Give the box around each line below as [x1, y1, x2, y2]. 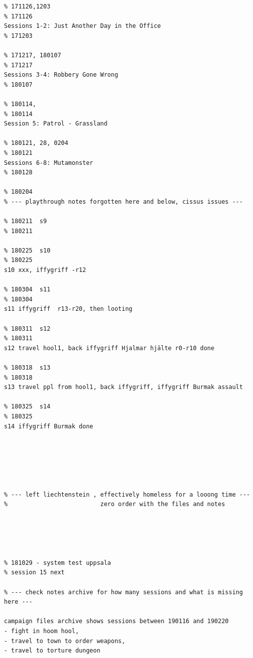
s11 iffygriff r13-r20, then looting [4, 305, 132, 313]
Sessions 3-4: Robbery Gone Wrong [4, 71, 119, 79]
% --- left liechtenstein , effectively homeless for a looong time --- [4, 491, 250, 498]
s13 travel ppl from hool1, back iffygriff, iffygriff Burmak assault [4, 384, 243, 391]
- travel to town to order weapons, [4, 637, 126, 645]
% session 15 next [4, 569, 65, 576]
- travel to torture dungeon [4, 647, 101, 655]
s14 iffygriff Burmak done [4, 422, 93, 430]
